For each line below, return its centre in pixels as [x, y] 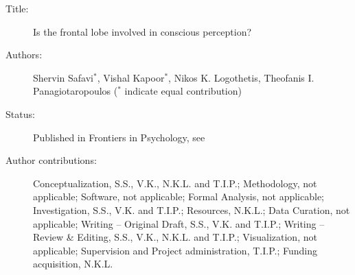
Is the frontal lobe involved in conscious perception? [142, 31]
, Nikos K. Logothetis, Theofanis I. [241, 77]
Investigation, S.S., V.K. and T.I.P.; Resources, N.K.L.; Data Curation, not [192, 210]
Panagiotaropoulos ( [76, 91]
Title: [17, 8]
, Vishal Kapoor [131, 77]
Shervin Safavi [63, 77]
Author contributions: [51, 160]
